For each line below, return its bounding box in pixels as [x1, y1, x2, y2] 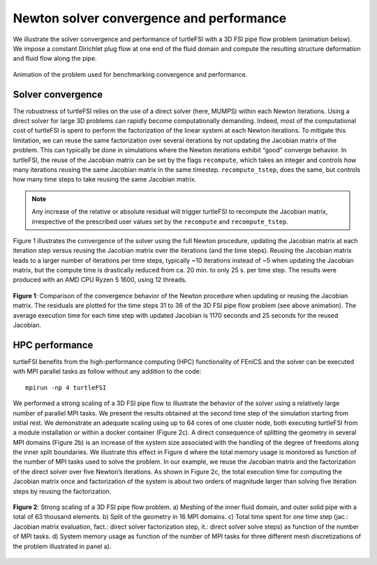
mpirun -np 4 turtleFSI [25, 383, 107, 391]
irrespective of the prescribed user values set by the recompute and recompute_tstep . [31, 217, 289, 226]
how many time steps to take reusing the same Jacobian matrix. [13, 175, 197, 184]
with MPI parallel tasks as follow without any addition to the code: [13, 367, 202, 376]
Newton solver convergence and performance [13, 10, 287, 26]
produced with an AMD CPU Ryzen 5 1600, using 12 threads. [13, 276, 187, 284]
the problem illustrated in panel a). [13, 542, 112, 550]
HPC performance [13, 339, 94, 351]
